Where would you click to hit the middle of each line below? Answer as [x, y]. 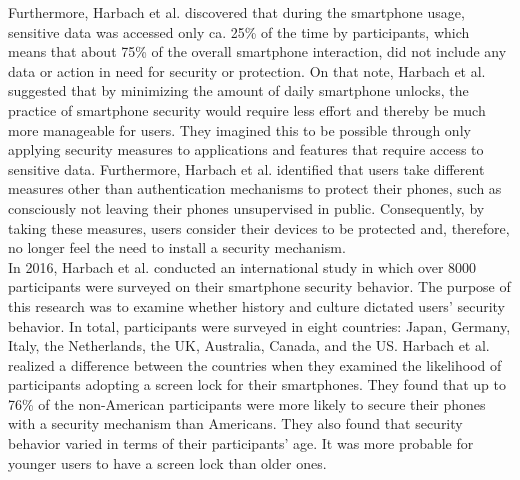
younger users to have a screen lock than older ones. [167, 462]
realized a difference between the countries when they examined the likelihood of [255, 364]
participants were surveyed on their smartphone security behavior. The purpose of [259, 286]
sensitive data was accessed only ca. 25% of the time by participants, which [239, 31]
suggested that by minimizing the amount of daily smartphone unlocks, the [238, 90]
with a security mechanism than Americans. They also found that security [235, 423]
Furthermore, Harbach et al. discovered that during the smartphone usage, [236, 12]
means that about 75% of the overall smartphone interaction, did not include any [257, 51]
